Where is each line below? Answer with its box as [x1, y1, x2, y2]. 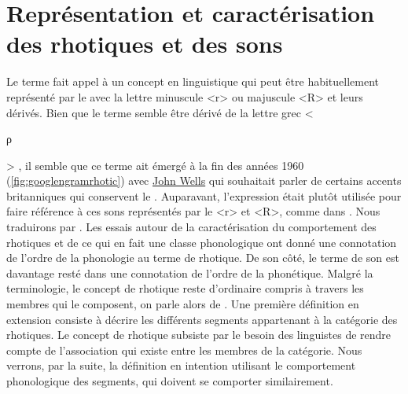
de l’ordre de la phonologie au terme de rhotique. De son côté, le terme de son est [6, 249, 399, 266]
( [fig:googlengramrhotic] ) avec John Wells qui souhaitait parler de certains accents [6, 172, 402, 189]
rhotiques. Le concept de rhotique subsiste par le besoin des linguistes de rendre [6, 326, 391, 343]
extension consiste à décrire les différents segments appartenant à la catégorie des [6, 311, 398, 327]
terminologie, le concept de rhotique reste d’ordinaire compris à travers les [6, 280, 364, 296]
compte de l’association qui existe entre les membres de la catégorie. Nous [6, 341, 362, 358]
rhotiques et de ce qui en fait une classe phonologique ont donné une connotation [6, 234, 397, 250]
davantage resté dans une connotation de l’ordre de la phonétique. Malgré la [6, 264, 373, 281]
